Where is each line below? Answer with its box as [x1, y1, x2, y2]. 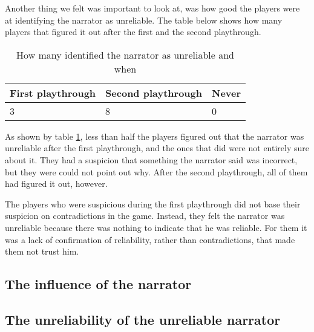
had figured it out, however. [5, 177, 108, 190]
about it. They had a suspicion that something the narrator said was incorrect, [5, 153, 298, 166]
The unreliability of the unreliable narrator [5, 310, 281, 328]
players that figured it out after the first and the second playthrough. [5, 25, 261, 38]
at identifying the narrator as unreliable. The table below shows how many [5, 13, 283, 26]
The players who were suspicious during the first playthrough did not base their [5, 197, 301, 210]
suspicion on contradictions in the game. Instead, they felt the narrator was [5, 209, 285, 222]
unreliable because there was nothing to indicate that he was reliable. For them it [5, 221, 307, 233]
